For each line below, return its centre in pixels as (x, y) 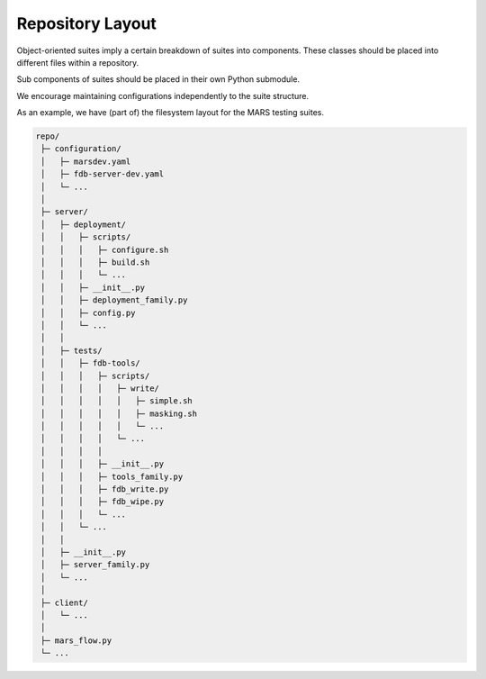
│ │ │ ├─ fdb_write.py (105, 489)
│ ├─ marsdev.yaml (86, 161)
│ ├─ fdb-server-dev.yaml (103, 174)
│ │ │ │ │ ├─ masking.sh (119, 413)
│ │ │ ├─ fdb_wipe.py (103, 502)
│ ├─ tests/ (72, 350)
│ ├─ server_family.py (95, 565)
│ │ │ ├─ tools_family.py (112, 476)
